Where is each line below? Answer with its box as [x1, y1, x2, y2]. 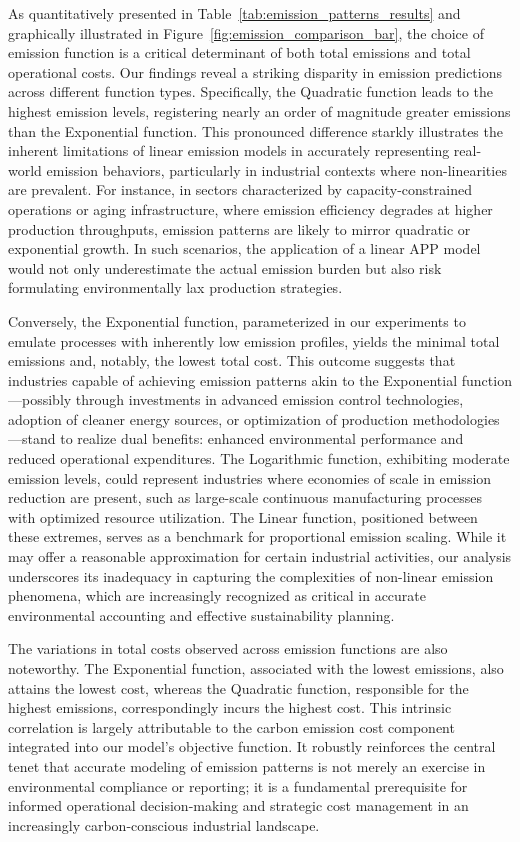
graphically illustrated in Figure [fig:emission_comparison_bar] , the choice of [8, 22, 484, 43]
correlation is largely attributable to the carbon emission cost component [8, 716, 455, 737]
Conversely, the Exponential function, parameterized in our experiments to [8, 310, 466, 331]
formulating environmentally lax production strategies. [8, 277, 343, 298]
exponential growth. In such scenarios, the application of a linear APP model [8, 238, 481, 259]
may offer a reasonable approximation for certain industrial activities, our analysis [8, 546, 512, 567]
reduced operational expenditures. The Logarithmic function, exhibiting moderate [8, 448, 510, 469]
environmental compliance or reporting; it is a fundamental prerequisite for [8, 775, 468, 796]
